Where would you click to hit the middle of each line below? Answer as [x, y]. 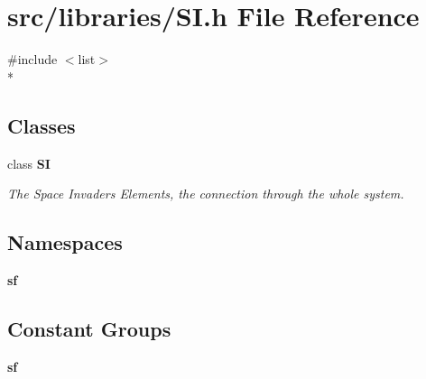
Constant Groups [89, 328]
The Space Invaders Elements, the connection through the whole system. [206, 194]
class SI [29, 163]
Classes [42, 125]
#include [32, 59]
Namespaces [65, 242]
